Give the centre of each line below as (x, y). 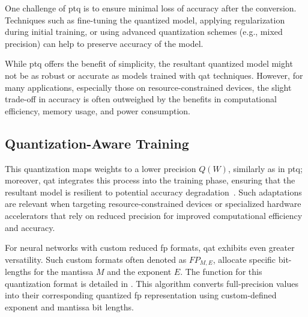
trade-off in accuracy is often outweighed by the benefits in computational (141, 99)
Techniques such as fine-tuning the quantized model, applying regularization (145, 20)
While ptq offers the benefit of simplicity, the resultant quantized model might (149, 63)
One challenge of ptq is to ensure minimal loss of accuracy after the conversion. (151, 8)
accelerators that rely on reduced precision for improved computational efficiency (154, 215)
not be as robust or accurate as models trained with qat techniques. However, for (154, 75)
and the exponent (139, 272)
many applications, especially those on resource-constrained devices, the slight (148, 87)
